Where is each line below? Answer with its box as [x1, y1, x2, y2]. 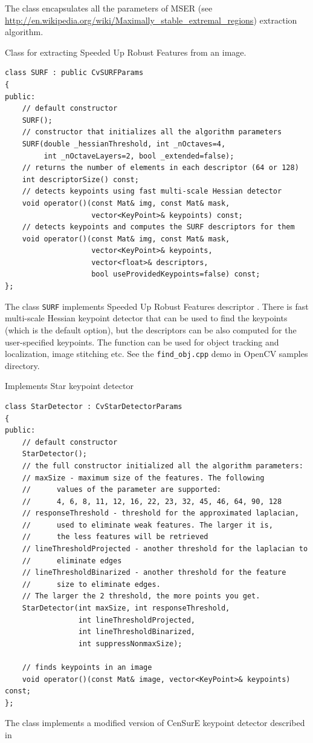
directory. [5, 359, 40, 372]
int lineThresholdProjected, [78, 615, 195, 624]
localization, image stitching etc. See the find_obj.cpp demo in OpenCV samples [5, 347, 308, 360]
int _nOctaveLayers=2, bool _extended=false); [44, 151, 234, 160]
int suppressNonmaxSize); [78, 639, 182, 648]
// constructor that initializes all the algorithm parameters [22, 128, 282, 137]
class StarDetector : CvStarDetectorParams [5, 402, 182, 411]
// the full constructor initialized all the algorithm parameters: [22, 461, 303, 470]
